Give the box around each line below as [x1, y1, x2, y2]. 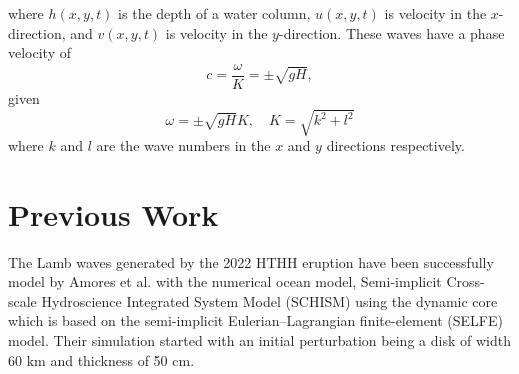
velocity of [8, 42, 71, 63]
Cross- [446, 271, 485, 292]
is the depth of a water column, [118, 3, 311, 23]
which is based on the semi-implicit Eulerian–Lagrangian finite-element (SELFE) [8, 310, 503, 331]
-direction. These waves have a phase [278, 22, 505, 43]
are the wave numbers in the [96, 134, 271, 155]
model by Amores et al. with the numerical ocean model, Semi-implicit [8, 271, 442, 292]
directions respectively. [326, 134, 465, 155]
